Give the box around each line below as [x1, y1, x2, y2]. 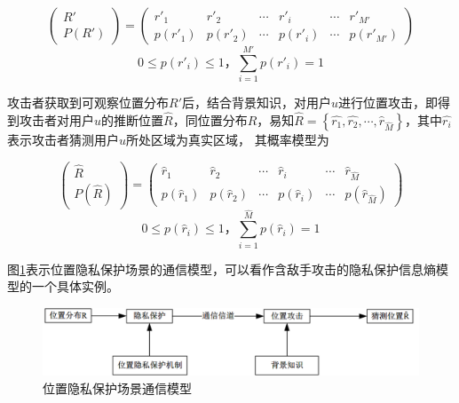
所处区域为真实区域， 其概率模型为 [126, 130, 329, 148]
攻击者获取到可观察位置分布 [7, 93, 169, 112]
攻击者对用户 [19, 110, 94, 129]
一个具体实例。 [31, 277, 119, 296]
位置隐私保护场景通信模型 [43, 378, 192, 397]
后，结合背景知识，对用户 [182, 93, 331, 112]
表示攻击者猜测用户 [7, 130, 119, 148]
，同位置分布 [172, 110, 248, 129]
